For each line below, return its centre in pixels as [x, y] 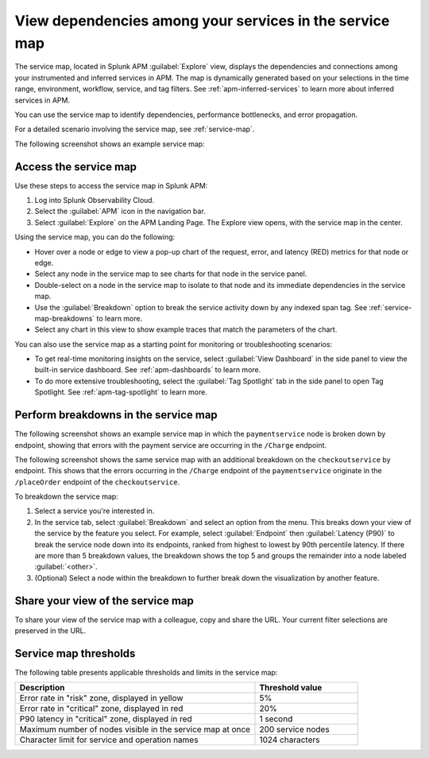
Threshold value [291, 688]
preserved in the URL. [50, 631]
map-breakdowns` [65, 318]
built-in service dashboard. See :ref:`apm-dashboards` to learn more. [148, 370]
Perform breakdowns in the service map [116, 415]
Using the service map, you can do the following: [95, 237]
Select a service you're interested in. [95, 511]
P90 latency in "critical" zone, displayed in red [106, 719]
